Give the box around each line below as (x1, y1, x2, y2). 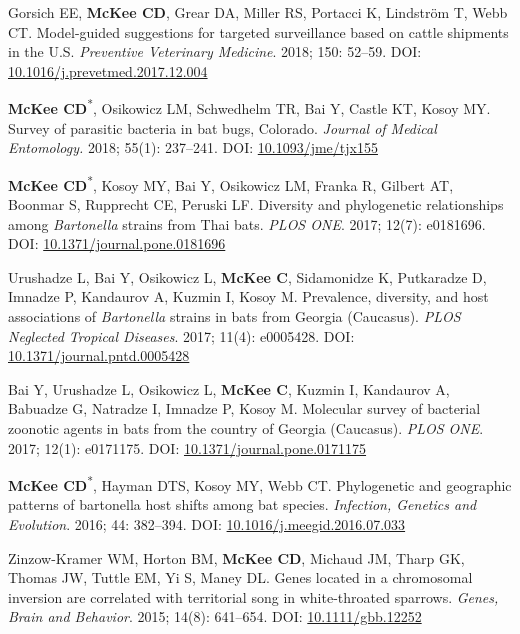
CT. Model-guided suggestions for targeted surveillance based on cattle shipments (8, 21, 509, 42)
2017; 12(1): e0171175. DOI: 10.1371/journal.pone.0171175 (8, 437, 367, 458)
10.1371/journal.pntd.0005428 (8, 345, 190, 366)
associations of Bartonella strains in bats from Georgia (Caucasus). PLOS (8, 306, 461, 327)
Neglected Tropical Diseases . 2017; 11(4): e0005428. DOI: (8, 325, 355, 346)
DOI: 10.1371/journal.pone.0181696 (8, 233, 226, 254)
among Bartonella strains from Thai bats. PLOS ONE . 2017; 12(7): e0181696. (8, 213, 486, 234)
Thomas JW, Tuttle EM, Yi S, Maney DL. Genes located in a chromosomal (8, 567, 473, 588)
